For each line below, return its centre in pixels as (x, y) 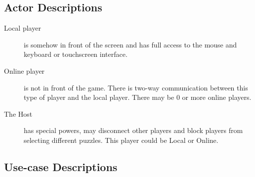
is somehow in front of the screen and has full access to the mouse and (130, 44)
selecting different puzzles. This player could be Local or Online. (121, 140)
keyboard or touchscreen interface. (76, 54)
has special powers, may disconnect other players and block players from (133, 130)
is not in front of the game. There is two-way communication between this (136, 87)
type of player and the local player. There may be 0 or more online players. (138, 97)
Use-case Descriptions (61, 166)
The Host (18, 113)
